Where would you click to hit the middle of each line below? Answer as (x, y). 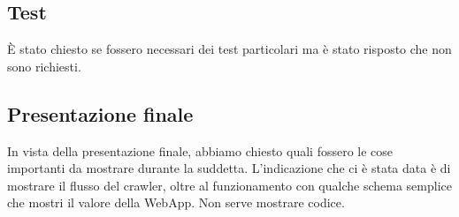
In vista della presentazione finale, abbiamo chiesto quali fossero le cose (200, 150)
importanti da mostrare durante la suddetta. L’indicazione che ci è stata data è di (229, 168)
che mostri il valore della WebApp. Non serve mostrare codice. (176, 202)
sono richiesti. (44, 66)
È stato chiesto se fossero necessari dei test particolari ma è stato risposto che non (229, 49)
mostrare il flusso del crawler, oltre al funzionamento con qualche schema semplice (229, 185)
